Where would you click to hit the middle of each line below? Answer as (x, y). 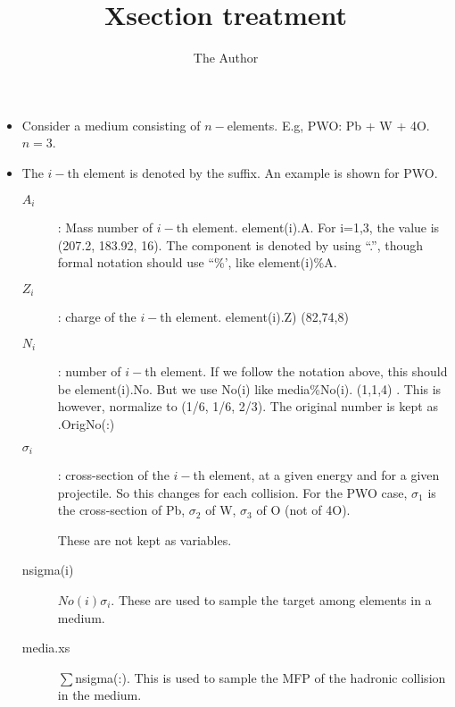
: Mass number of (105, 227)
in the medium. (99, 695)
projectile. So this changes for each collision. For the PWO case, (232, 492)
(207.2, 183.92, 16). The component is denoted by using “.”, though (240, 244)
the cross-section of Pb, (121, 510)
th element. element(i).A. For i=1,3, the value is (308, 227)
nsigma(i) (48, 570)
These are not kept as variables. (145, 539)
